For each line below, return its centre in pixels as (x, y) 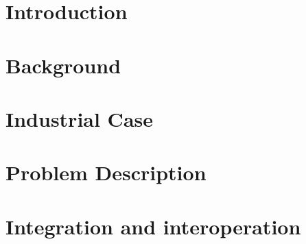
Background (63, 65)
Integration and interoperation (153, 226)
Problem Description (106, 172)
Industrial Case (80, 118)
